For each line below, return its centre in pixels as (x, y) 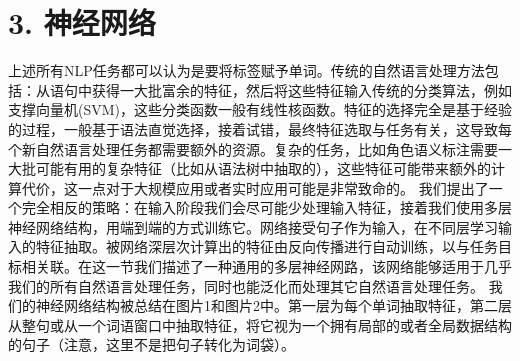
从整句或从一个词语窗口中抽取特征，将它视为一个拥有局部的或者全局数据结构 (260, 324)
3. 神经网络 (82, 22)
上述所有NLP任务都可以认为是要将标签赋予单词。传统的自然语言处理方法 (246, 70)
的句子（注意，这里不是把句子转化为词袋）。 (151, 344)
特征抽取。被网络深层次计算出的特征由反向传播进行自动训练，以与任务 (266, 246)
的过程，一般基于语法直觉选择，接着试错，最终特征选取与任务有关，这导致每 (260, 128)
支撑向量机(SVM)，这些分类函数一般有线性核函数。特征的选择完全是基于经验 (260, 109)
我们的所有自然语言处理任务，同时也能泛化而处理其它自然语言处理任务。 (246, 285)
